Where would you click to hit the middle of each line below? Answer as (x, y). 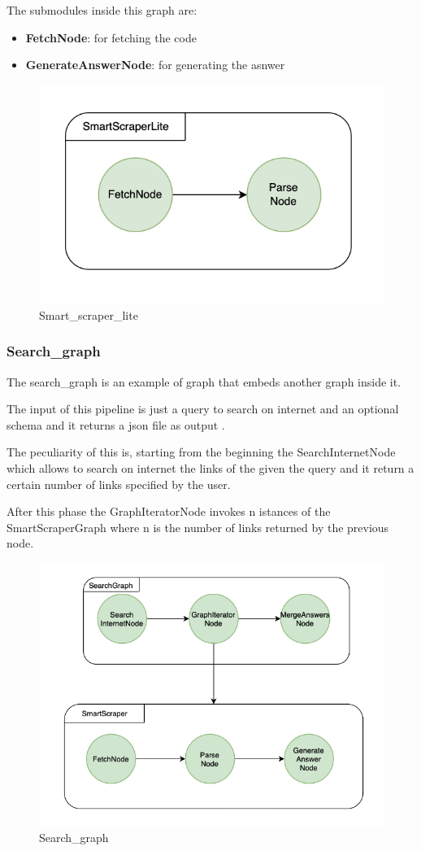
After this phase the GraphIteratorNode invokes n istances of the (169, 511)
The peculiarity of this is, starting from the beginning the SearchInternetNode (201, 452)
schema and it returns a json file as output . (116, 424)
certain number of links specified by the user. (119, 484)
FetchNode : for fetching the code (111, 37)
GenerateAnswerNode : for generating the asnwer (155, 65)
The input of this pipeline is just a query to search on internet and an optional (203, 409)
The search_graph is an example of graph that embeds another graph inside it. (204, 381)
